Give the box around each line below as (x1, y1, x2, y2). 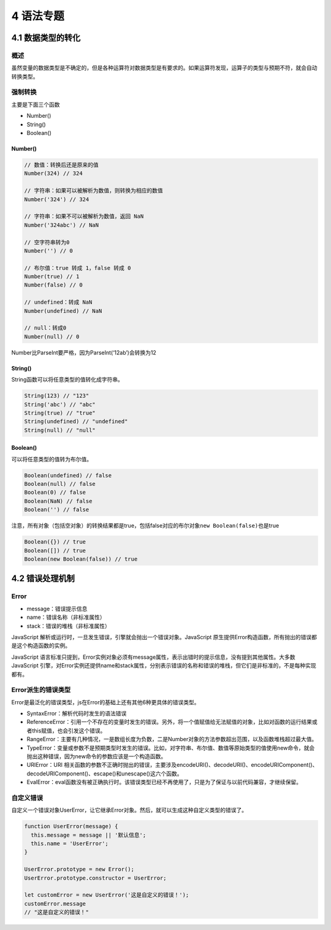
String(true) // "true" (24, 409, 96, 417)
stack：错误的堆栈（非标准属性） (26, 622, 110, 629)
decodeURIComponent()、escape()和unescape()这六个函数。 (26, 770, 183, 777)
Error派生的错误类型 (11, 686, 71, 694)
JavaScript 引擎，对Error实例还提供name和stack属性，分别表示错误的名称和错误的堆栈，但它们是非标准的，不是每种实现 (11, 662, 316, 669)
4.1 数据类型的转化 (11, 33, 81, 43)
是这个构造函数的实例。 (11, 642, 70, 650)
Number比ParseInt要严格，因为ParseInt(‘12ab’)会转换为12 (11, 348, 156, 356)
